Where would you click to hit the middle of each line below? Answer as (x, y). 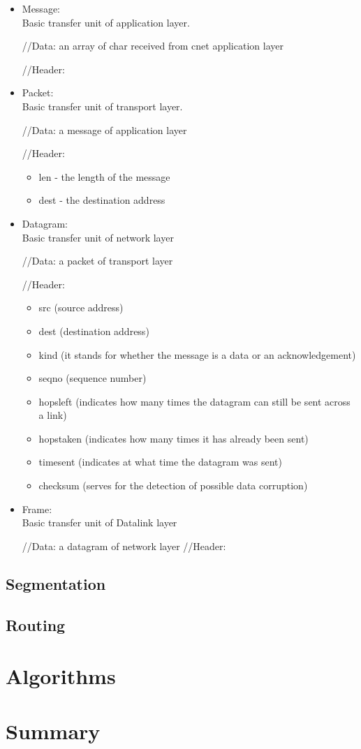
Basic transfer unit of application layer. (106, 22)
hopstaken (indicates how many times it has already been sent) (174, 438)
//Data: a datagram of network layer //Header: (124, 546)
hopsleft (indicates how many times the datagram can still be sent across (194, 401)
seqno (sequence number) (93, 378)
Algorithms (61, 676)
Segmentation (56, 583)
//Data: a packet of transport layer (97, 261)
